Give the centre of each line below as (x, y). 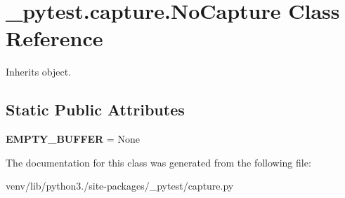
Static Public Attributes (95, 109)
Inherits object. (39, 72)
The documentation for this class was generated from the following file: (158, 162)
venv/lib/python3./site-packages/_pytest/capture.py (120, 186)
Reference (54, 38)
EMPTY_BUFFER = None (73, 139)
